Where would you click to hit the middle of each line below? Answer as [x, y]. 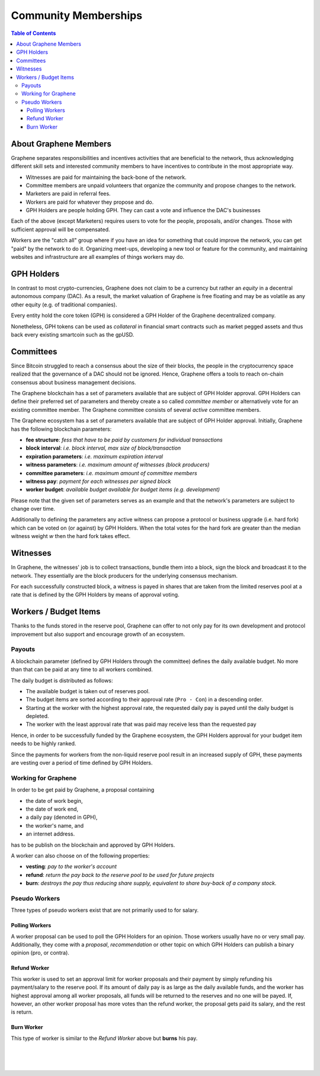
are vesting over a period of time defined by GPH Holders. [82, 763]
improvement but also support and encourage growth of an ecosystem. [98, 634]
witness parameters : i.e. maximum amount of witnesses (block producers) [118, 465]
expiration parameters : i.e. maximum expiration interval [94, 456]
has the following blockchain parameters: [61, 429]
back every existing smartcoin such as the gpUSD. [73, 334]
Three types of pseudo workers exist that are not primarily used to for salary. [105, 910]
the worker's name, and [55, 825]
